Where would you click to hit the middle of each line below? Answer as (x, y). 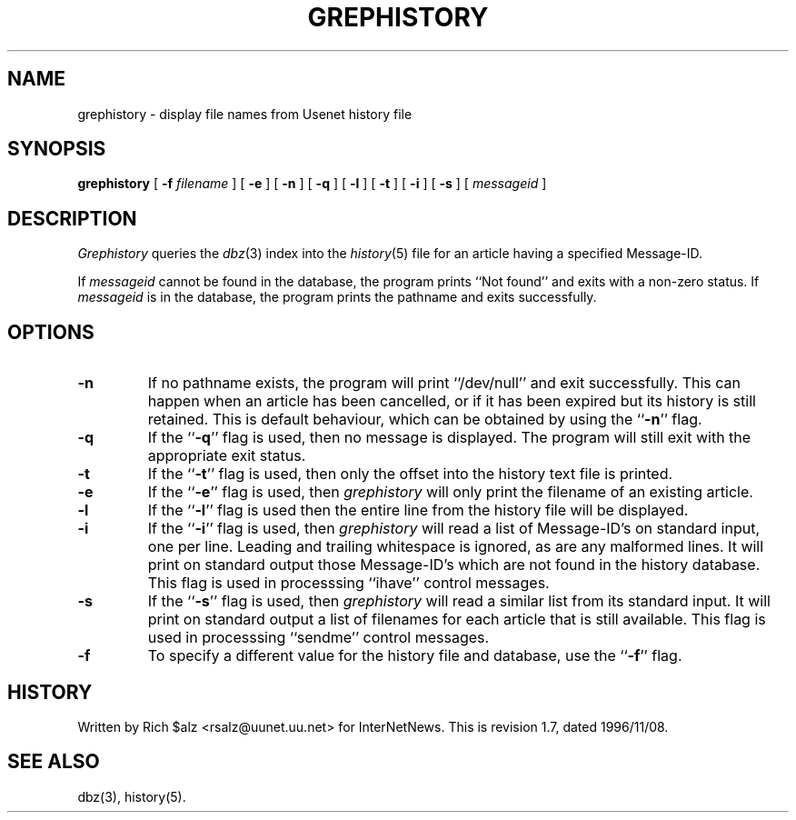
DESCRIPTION (72, 218)
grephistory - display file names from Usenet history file (245, 114)
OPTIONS (51, 332)
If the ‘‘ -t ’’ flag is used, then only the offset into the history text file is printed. (410, 474)
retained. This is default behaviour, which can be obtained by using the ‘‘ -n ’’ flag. (425, 420)
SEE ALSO (54, 762)
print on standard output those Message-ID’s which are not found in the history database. (454, 565)
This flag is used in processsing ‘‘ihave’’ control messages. (348, 583)
